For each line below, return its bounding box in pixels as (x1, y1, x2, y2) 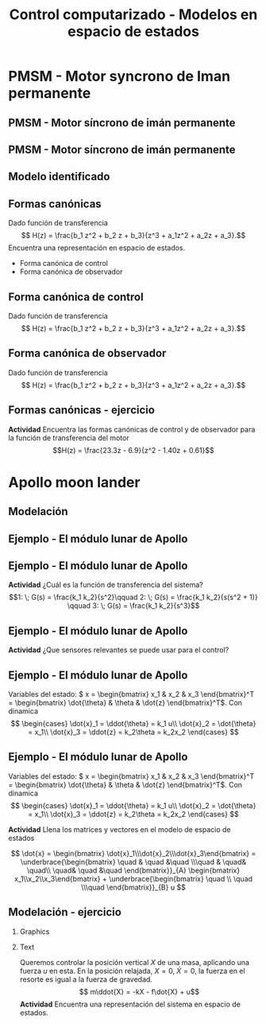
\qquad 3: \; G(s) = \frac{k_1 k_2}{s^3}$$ (67, 601, 200, 611)
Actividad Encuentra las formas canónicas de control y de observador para (8, 424, 256, 434)
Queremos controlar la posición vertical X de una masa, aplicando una (19, 957, 250, 967)
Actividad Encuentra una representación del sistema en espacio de (19, 999, 241, 1009)
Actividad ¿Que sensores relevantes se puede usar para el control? (8, 645, 229, 655)
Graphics (19, 926, 50, 936)
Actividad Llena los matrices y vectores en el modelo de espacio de (8, 824, 231, 834)
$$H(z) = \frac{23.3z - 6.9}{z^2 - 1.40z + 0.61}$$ (52, 445, 214, 455)
